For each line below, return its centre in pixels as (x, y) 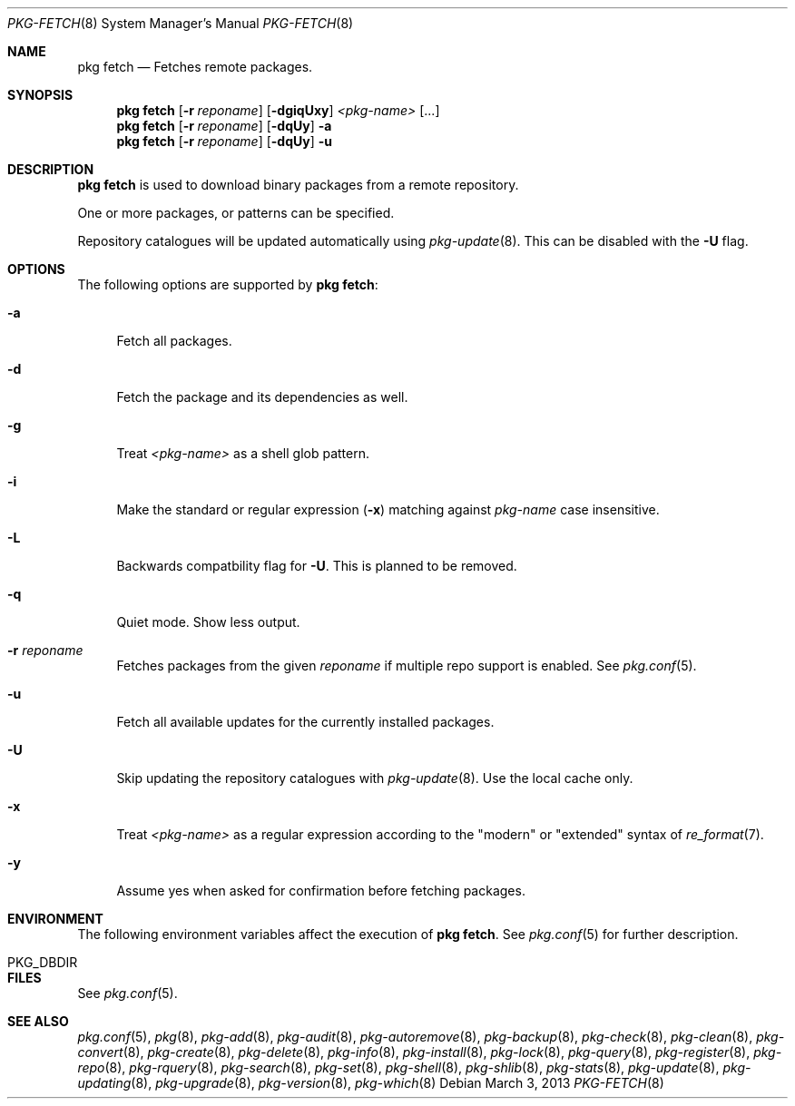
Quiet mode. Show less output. (208, 622)
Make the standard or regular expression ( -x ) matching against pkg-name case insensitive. (388, 509)
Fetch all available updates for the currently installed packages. (305, 722)
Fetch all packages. (174, 341)
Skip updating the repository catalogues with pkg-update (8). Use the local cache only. (375, 778)
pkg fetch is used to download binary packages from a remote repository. (298, 185)
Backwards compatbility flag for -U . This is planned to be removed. (317, 566)
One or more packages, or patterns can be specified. (236, 213)
